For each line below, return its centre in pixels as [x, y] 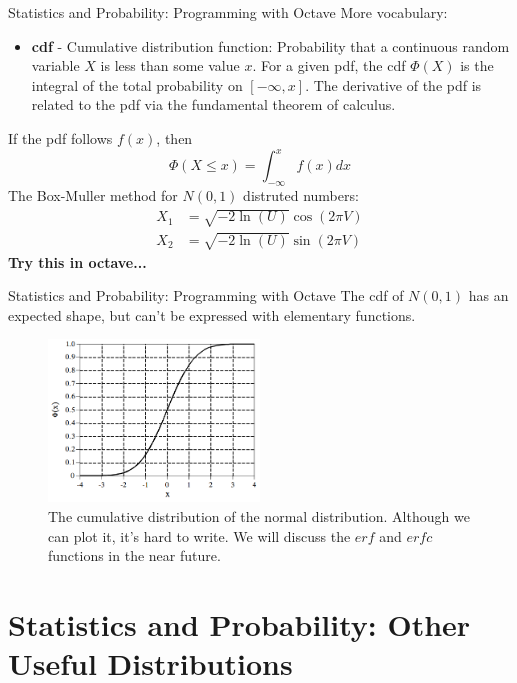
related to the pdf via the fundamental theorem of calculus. [213, 104]
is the [477, 65]
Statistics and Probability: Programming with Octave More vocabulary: [228, 12]
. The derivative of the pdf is [393, 84]
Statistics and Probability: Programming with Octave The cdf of [206, 295]
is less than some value [170, 65]
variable [55, 65]
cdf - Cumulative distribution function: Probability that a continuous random [270, 45]
